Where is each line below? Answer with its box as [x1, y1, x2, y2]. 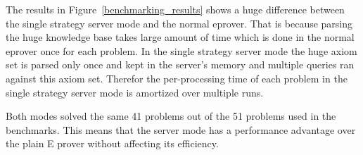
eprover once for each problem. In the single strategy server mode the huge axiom [6, 43, 357, 58]
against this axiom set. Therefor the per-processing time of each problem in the [6, 70, 348, 85]
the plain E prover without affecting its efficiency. [6, 136, 219, 151]
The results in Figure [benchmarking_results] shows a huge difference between [6, 2, 345, 16]
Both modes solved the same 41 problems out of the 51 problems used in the [6, 108, 336, 123]
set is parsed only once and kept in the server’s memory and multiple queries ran [6, 57, 355, 72]
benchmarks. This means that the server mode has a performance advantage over [6, 122, 356, 137]
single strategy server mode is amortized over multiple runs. [6, 85, 264, 99]
